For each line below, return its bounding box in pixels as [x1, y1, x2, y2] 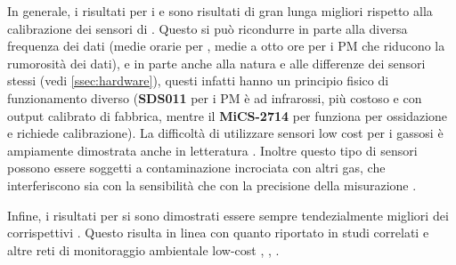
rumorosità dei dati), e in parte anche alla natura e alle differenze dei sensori [7, 53, 426, 72]
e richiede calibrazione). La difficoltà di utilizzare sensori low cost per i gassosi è [7, 124, 444, 142]
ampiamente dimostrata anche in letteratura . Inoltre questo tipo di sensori [7, 141, 418, 159]
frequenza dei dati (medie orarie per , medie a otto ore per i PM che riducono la [7, 36, 445, 55]
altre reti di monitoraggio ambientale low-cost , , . [7, 240, 280, 259]
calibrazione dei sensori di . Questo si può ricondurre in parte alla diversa [7, 19, 408, 37]
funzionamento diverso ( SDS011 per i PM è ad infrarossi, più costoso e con [7, 88, 422, 107]
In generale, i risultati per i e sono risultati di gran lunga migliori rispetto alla [7, 2, 433, 20]
